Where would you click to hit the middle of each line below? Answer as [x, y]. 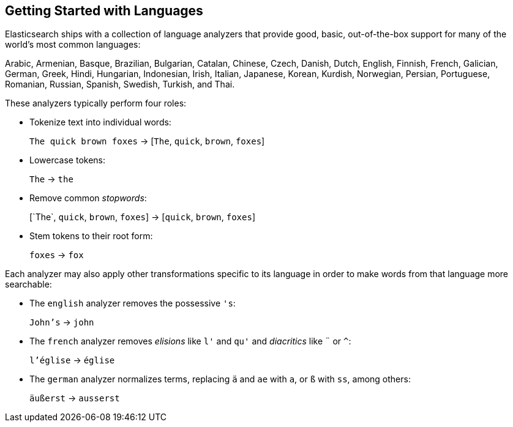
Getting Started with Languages [104, 11]
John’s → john [62, 322]
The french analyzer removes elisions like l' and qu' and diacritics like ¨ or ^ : [190, 341]
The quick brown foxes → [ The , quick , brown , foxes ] [147, 141]
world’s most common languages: [73, 45]
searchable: [28, 284]
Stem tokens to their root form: [91, 236]
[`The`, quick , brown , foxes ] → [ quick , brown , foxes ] [143, 217]
